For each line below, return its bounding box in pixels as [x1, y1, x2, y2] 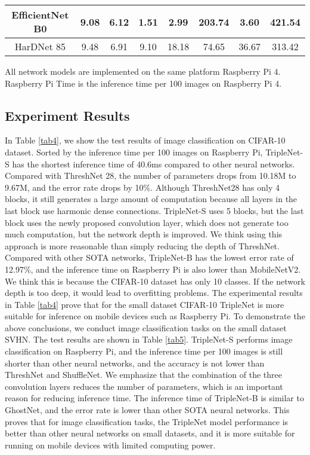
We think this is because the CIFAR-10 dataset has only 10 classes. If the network [5, 274, 305, 287]
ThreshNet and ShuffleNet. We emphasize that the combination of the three [5, 368, 282, 381]
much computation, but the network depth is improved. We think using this [5, 228, 283, 240]
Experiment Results [5, 106, 130, 124]
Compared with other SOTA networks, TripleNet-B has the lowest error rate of [5, 251, 294, 264]
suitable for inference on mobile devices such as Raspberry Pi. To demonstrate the [5, 310, 305, 322]
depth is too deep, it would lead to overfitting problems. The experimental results [5, 286, 303, 299]
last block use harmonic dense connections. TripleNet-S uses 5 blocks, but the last [5, 204, 304, 216]
